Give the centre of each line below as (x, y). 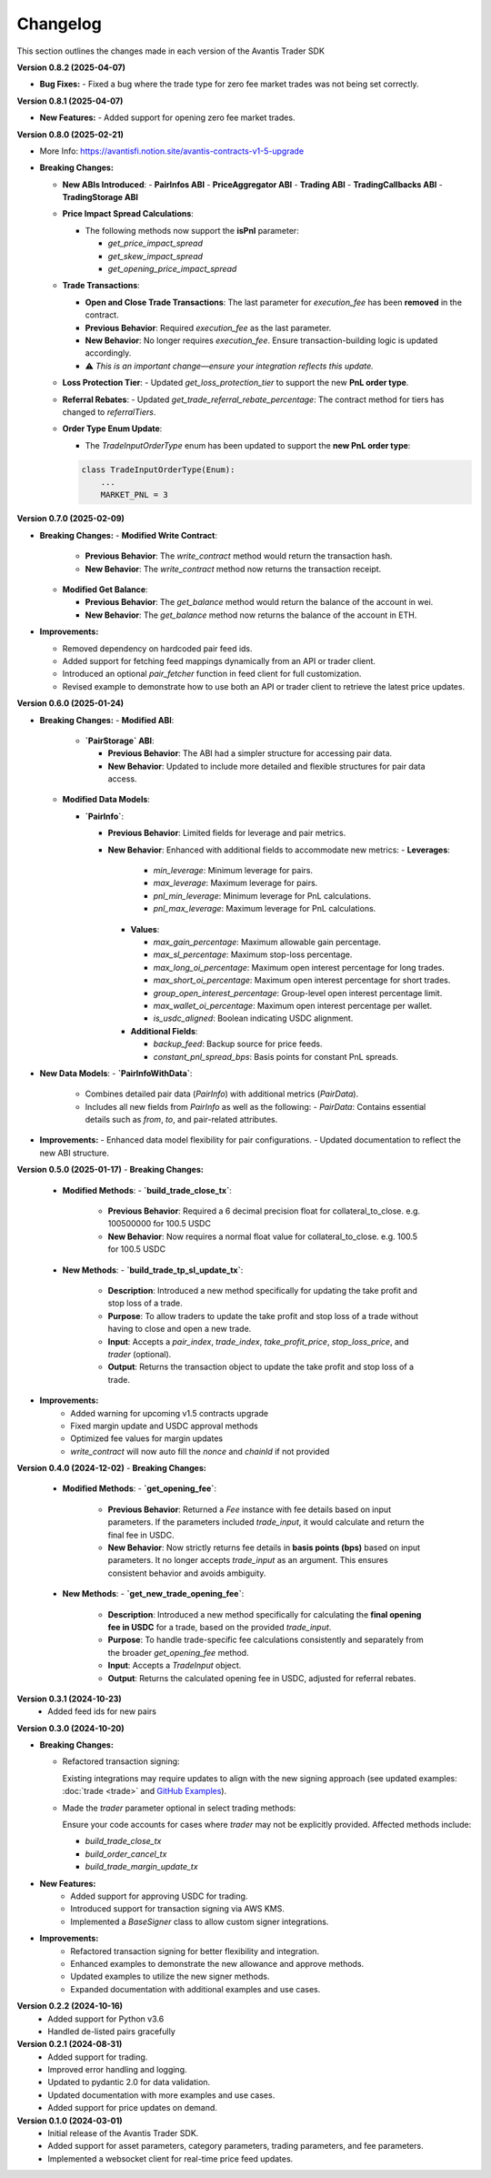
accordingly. (108, 353)
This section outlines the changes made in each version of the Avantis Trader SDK (170, 51)
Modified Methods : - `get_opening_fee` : (140, 1488)
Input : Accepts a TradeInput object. (175, 1666)
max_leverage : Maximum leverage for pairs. (235, 883)
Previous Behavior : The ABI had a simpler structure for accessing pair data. (250, 753)
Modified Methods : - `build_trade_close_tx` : (147, 1190)
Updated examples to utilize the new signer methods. (170, 1976)
